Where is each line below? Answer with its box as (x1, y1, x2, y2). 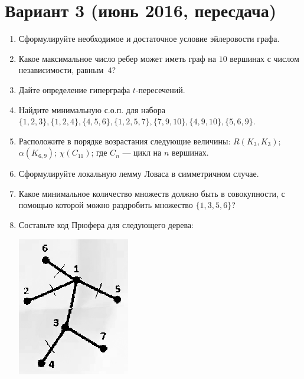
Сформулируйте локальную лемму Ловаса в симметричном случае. (18, 167, 259, 180)
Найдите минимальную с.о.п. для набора (18, 103, 165, 116)
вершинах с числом (230, 52, 299, 64)
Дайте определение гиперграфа (18, 83, 130, 95)
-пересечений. (135, 83, 185, 95)
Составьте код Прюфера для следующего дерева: (18, 219, 194, 231)
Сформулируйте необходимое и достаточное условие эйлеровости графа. (18, 32, 280, 45)
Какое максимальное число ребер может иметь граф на (18, 52, 216, 64)
